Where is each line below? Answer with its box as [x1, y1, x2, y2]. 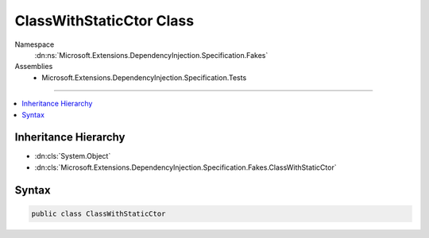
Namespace [14, 40, 55, 49]
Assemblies [14, 62, 53, 71]
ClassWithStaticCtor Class [14, 12, 195, 29]
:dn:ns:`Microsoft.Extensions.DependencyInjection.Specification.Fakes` [34, 50, 269, 59]
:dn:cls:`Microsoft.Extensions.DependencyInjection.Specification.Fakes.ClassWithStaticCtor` [34, 163, 337, 172]
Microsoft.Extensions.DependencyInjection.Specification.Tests [41, 72, 247, 83]
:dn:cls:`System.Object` [34, 152, 111, 161]
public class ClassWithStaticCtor [31, 209, 166, 218]
